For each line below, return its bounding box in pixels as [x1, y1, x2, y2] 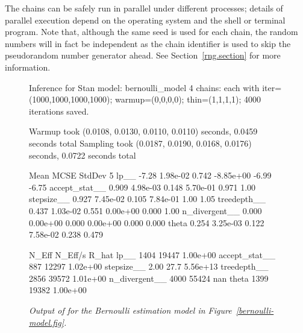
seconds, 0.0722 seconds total [29, 148, 136, 161]
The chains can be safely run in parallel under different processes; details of [5, 2, 283, 14]
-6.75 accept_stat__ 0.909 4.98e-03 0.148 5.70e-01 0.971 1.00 [29, 180, 256, 193]
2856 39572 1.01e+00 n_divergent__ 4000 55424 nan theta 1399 [29, 271, 269, 284]
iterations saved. [29, 104, 89, 117]
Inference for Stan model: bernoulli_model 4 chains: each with [29, 81, 260, 94]
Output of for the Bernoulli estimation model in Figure [29, 304, 232, 317]
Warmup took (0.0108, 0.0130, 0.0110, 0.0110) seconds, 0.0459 [29, 125, 258, 138]
